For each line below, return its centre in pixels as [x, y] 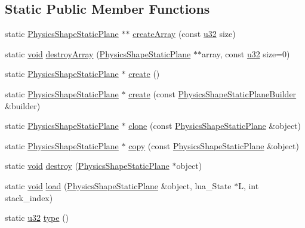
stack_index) [29, 197]
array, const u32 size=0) [246, 53]
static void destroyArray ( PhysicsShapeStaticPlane [98, 53]
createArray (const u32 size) [184, 34]
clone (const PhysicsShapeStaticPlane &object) [215, 126]
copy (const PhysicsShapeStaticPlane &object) [214, 145]
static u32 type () [37, 218]
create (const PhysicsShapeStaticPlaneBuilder [212, 93]
